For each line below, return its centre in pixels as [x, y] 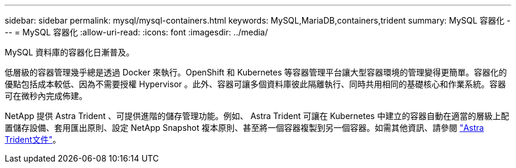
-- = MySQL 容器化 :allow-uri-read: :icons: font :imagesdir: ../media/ [136, 32]
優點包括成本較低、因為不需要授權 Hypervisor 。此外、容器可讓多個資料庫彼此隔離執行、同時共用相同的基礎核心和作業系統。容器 [255, 84]
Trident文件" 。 [33, 139]
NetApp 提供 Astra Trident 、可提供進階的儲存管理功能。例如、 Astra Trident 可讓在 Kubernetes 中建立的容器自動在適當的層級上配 [257, 116]
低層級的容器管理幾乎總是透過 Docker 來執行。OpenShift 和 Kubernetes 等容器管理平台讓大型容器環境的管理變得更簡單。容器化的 [256, 72]
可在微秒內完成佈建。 [46, 96]
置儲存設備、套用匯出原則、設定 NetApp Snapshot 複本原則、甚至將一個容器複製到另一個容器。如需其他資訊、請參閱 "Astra [244, 128]
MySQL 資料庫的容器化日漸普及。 [70, 52]
